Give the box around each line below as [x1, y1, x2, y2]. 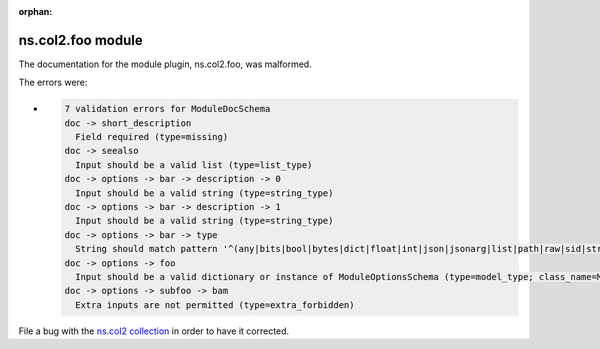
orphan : [18, 6, 53, 17]
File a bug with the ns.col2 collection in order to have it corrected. [18, 325, 290, 337]
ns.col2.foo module [18, 31, 144, 49]
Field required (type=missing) [75, 131, 229, 143]
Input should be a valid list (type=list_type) [75, 159, 313, 170]
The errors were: [18, 76, 88, 89]
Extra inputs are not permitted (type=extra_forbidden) [75, 299, 355, 310]
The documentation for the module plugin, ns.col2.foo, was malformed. [18, 58, 312, 70]
